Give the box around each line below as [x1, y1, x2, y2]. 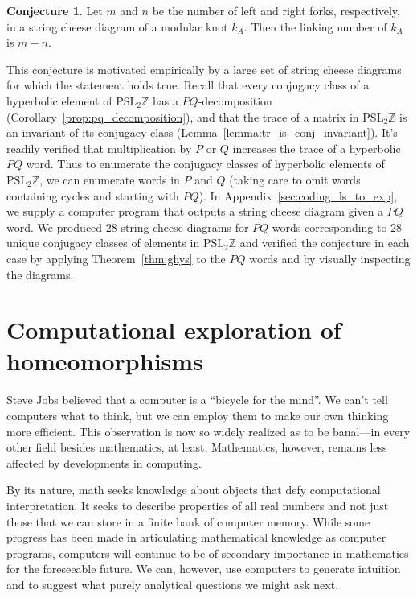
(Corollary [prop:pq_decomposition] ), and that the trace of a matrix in [6, 108, 359, 125]
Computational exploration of [6, 313, 341, 346]
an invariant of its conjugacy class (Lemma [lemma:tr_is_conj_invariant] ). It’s [6, 124, 398, 141]
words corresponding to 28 [272, 218, 403, 235]
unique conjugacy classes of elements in [6, 234, 200, 251]
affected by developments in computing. [6, 454, 202, 471]
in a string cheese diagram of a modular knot [6, 18, 228, 35]
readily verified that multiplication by [6, 139, 192, 156]
